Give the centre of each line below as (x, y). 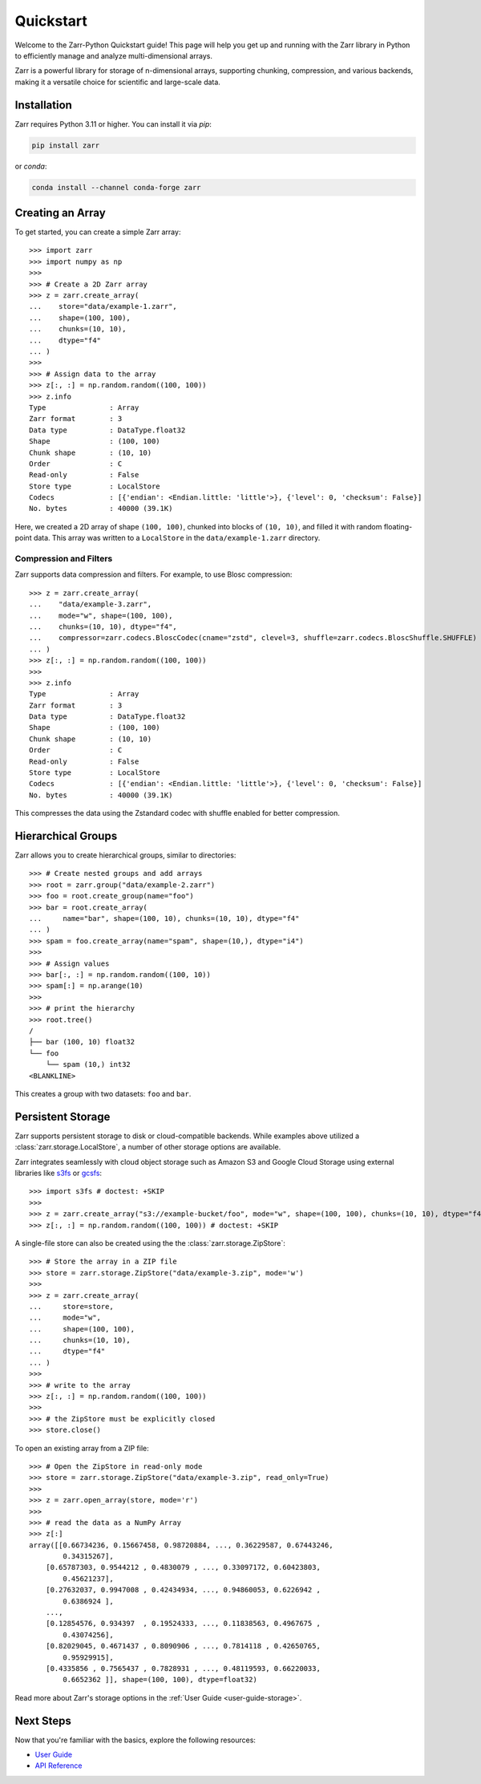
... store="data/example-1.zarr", (103, 306)
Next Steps (43, 1721)
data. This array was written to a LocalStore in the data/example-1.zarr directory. (177, 538)
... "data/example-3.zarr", (91, 604)
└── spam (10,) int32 (88, 1064)
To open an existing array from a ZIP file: (82, 1448)
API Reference (59, 1766)
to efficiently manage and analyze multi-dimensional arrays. (113, 55)
